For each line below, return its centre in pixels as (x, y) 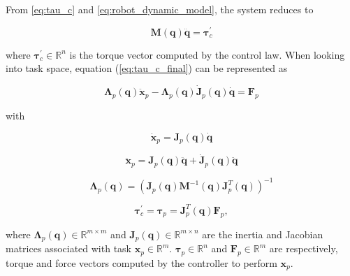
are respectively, (304, 248)
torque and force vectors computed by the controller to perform (141, 262)
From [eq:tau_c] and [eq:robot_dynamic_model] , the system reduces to (160, 9)
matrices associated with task (68, 248)
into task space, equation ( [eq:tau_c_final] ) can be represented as (147, 68)
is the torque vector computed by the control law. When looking (207, 54)
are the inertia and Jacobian (263, 234)
